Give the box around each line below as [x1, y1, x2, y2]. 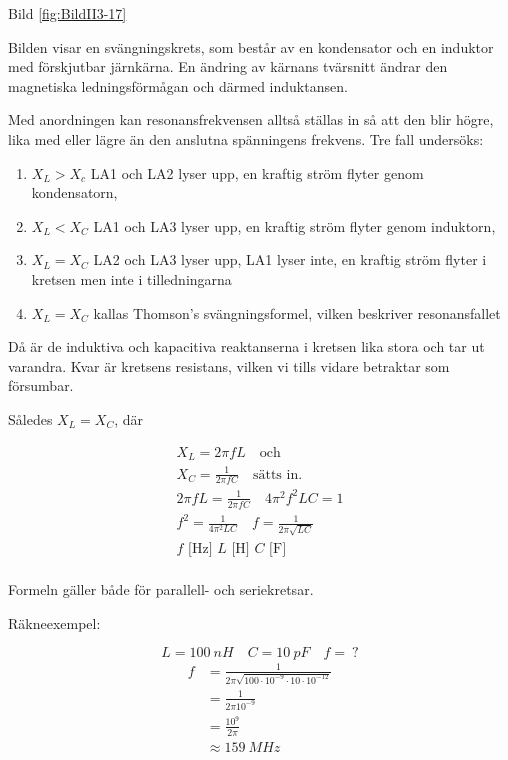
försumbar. [8, 375, 74, 396]
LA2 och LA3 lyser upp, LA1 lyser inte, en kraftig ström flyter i [93, 249, 487, 270]
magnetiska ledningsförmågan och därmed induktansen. [8, 75, 348, 96]
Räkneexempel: [8, 612, 101, 633]
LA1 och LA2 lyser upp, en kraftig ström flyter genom [90, 162, 424, 183]
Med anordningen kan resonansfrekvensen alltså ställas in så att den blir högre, [8, 109, 494, 130]
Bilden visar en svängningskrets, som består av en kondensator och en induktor [8, 36, 494, 57]
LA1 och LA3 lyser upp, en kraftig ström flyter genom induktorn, [93, 215, 496, 236]
